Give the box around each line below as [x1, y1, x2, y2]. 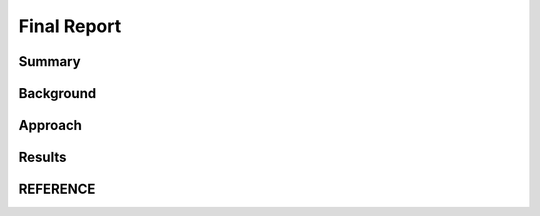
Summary [18, 53, 81, 70]
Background [18, 85, 97, 102]
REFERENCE [18, 181, 96, 198]
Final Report [18, 15, 122, 37]
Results [18, 149, 67, 166]
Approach [18, 117, 82, 134]
